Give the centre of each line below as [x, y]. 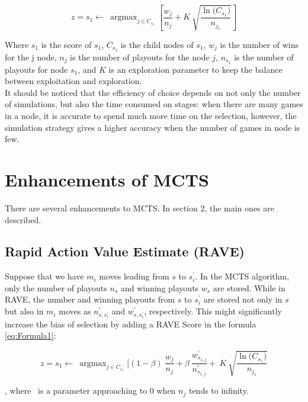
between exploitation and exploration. [73, 81]
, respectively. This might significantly [213, 311]
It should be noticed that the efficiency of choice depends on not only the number [153, 92]
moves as [75, 311]
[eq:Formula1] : [31, 335]
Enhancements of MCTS [107, 179]
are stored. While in [249, 287]
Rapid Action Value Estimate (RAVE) [125, 251]
